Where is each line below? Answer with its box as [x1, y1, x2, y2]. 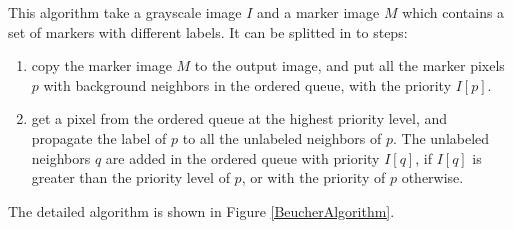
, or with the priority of [241, 167, 386, 188]
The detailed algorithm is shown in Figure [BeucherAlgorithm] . [8, 200, 395, 221]
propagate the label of [31, 127, 167, 148]
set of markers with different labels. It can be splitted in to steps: [8, 21, 408, 42]
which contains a [402, 2, 505, 22]
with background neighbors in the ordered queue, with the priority [43, 74, 452, 95]
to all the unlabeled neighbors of [182, 127, 382, 148]
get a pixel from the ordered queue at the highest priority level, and [31, 108, 448, 129]
